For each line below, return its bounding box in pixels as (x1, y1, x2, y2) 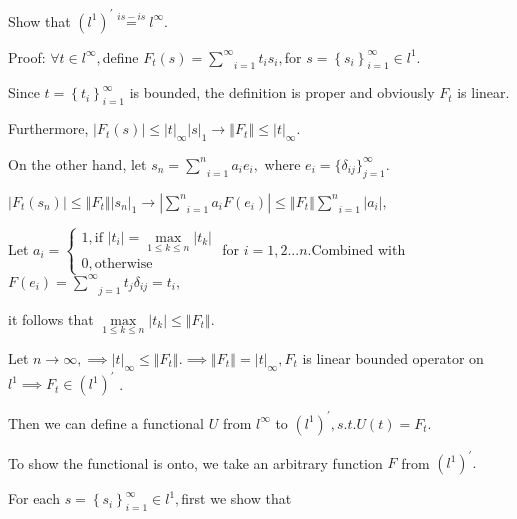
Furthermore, (8, 118, 89, 139)
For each (8, 488, 60, 509)
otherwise (94, 257, 153, 272)
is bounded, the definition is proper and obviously (129, 82, 435, 103)
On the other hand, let (8, 153, 147, 174)
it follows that (8, 308, 94, 329)
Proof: (8, 46, 46, 67)
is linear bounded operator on (302, 347, 484, 368)
